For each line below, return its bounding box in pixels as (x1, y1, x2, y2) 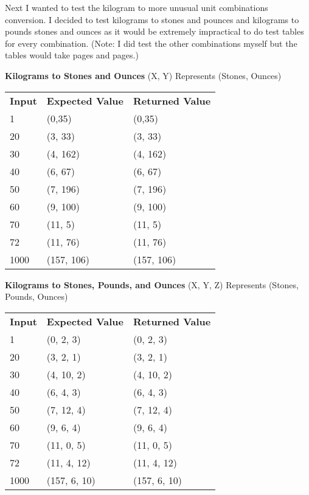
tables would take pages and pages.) (5, 49, 139, 61)
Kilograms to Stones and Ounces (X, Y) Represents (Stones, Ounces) (5, 69, 282, 81)
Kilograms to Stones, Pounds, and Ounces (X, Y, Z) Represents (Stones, (5, 278, 299, 291)
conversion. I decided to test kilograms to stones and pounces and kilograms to (5, 13, 299, 26)
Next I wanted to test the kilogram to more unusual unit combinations (5, 1, 268, 13)
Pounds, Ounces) (5, 290, 68, 303)
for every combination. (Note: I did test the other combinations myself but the (5, 36, 297, 49)
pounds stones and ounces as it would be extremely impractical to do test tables (5, 25, 304, 38)
